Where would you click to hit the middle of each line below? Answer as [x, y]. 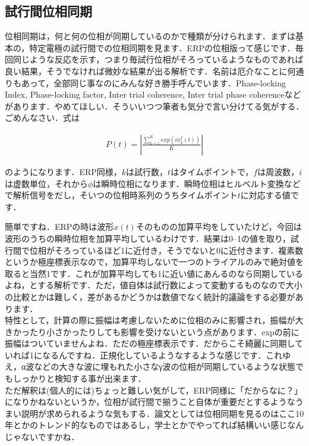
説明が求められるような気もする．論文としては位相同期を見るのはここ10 [163, 413]
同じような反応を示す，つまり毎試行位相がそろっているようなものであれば [158, 59]
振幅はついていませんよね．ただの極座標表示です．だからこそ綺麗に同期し [150, 343]
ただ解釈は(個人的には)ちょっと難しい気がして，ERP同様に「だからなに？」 [154, 390]
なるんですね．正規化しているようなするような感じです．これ [162, 355]
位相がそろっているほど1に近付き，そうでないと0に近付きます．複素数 [166, 250]
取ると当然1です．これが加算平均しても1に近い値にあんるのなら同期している [154, 273]
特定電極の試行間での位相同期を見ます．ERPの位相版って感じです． [162, 47]
